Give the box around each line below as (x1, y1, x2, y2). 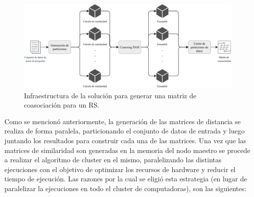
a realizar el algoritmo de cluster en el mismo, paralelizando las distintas (4, 154, 222, 165)
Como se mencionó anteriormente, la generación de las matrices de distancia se (4, 116, 241, 126)
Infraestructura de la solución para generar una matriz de (24, 90, 197, 100)
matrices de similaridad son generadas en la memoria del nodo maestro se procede (4, 145, 251, 155)
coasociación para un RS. (24, 100, 99, 110)
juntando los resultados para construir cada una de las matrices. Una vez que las (4, 135, 246, 146)
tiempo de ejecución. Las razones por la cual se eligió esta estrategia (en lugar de (4, 174, 247, 184)
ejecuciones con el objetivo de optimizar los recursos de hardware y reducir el (4, 164, 236, 174)
